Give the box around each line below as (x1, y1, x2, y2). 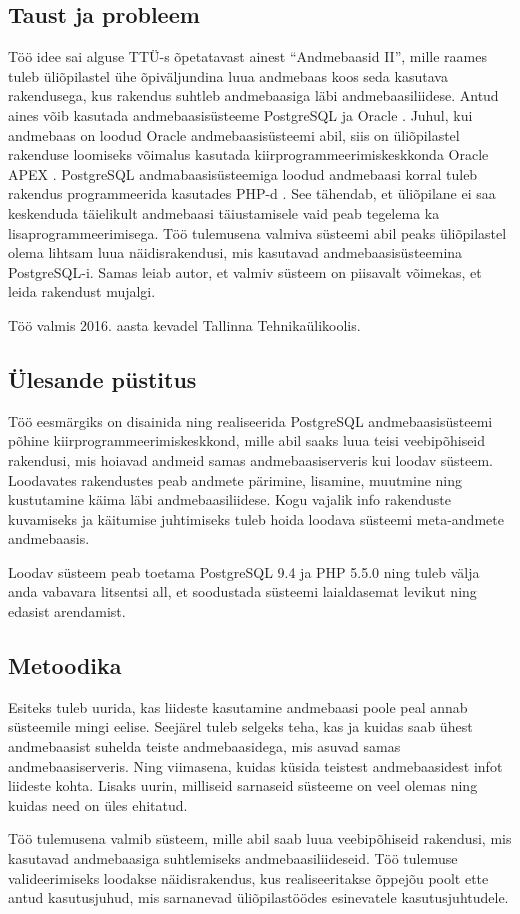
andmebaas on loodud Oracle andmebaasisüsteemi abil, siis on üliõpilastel (8, 124, 460, 145)
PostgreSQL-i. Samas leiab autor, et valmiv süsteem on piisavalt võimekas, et (8, 261, 482, 282)
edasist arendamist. (8, 601, 126, 622)
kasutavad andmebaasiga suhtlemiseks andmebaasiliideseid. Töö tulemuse (8, 848, 458, 869)
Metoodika (8, 650, 122, 681)
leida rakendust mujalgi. (8, 281, 156, 302)
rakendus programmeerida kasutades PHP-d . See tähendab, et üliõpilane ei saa (8, 183, 496, 204)
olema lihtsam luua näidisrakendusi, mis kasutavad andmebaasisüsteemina (8, 242, 463, 263)
